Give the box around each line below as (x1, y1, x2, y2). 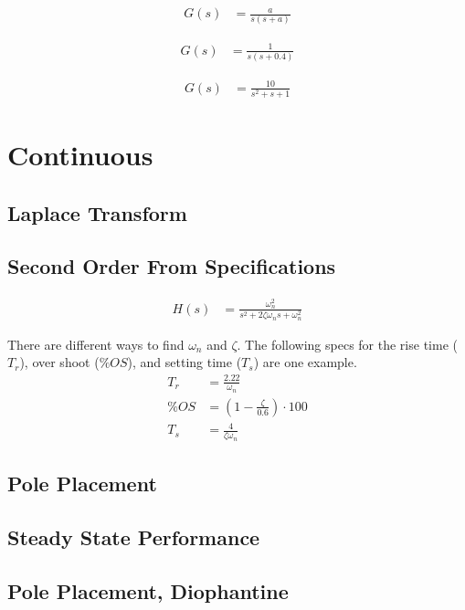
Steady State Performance (7, 522, 260, 551)
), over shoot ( (19, 352, 100, 372)
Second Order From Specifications (7, 252, 336, 280)
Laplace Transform (7, 198, 187, 226)
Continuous (7, 136, 153, 174)
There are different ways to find (7, 334, 185, 353)
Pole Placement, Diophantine (7, 576, 289, 605)
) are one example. (253, 352, 357, 372)
